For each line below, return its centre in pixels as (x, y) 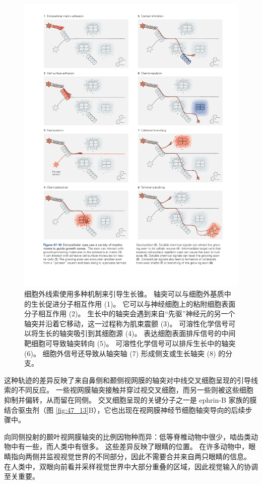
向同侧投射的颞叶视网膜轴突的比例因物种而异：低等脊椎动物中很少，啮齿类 (127, 436)
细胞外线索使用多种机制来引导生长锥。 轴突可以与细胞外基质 (124, 294)
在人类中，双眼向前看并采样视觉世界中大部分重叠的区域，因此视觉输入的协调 (131, 466)
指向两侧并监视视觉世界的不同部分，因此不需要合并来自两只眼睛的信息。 (131, 456)
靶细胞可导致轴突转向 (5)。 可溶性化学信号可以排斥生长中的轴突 (130, 343)
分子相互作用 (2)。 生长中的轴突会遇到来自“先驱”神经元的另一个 (130, 313)
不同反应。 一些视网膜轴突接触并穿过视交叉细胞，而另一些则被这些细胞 (136, 390)
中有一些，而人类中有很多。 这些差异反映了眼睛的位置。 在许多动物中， (130, 446)
